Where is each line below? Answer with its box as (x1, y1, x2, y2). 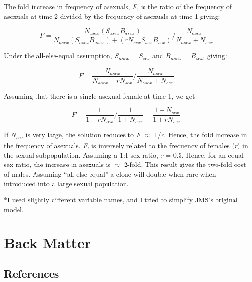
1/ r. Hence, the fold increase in (154, 130, 247, 139)
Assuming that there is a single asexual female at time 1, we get (4, 90, 195, 100)
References (4, 266, 59, 281)
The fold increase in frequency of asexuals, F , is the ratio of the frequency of (4, 1, 232, 11)
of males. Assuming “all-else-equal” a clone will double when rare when (4, 168, 216, 179)
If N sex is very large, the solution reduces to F (4, 130, 141, 141)
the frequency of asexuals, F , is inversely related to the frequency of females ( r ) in (4, 140, 248, 150)
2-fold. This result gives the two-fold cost (124, 159, 246, 169)
